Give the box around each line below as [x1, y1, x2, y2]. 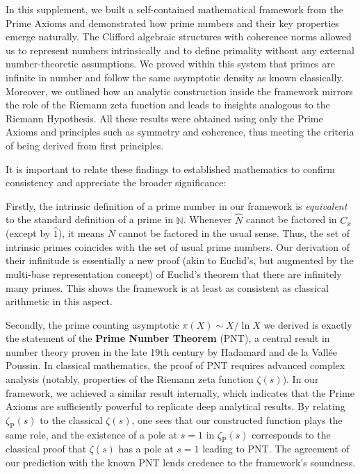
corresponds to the [252, 427, 331, 441]
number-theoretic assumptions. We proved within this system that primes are [6, 56, 335, 71]
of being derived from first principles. [6, 138, 164, 152]
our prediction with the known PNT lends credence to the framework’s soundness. [6, 455, 356, 470]
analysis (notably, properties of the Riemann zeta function [6, 372, 254, 386]
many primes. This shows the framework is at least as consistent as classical [6, 280, 329, 295]
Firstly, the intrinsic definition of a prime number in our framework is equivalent [6, 198, 347, 213]
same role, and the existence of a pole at [6, 427, 178, 441]
